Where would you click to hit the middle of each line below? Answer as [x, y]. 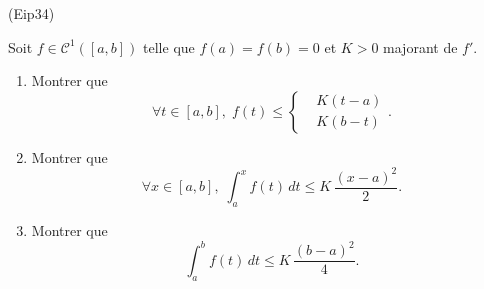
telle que [169, 46]
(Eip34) [31, 13]
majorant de [420, 46]
